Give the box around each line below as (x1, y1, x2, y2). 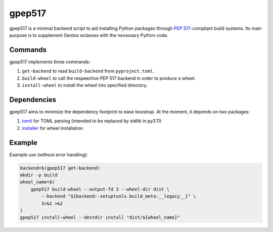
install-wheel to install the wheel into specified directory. (22, 82, 148, 88)
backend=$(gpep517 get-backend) (20, 165, 101, 171)
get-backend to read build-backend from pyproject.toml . (22, 68, 154, 74)
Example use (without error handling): (9, 152, 88, 158)
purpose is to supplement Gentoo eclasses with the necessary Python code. (9, 32, 169, 38)
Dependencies (9, 95, 57, 104)
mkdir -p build (20, 172, 58, 178)
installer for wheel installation (22, 125, 83, 131)
